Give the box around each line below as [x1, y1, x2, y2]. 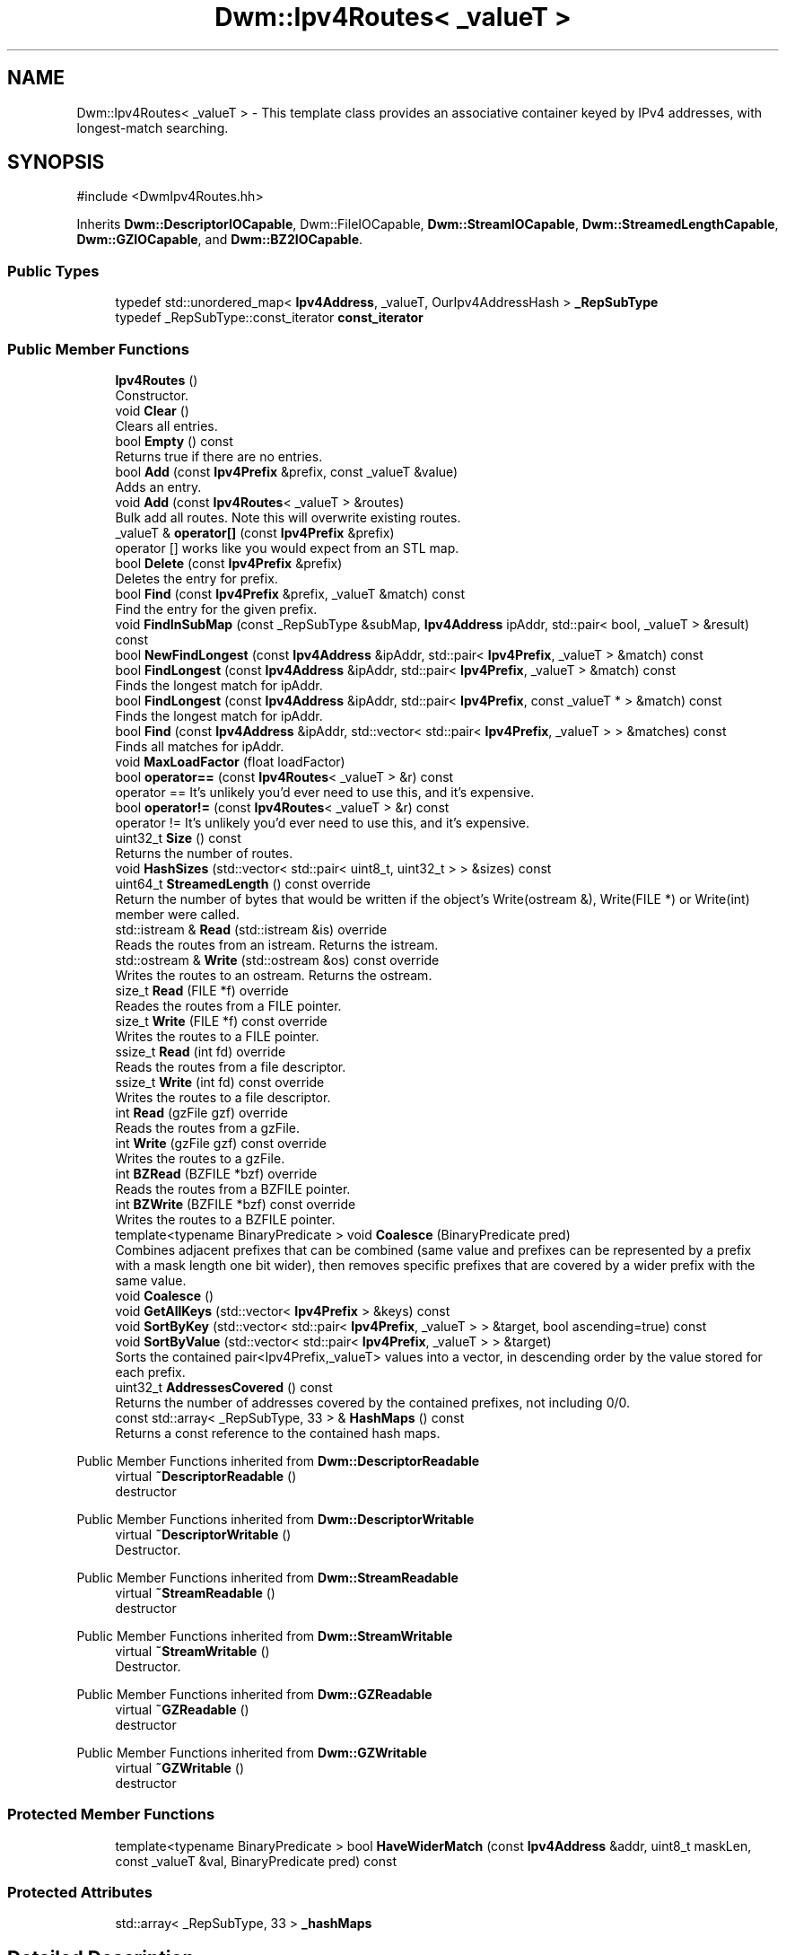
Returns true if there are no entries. [115, 448, 323, 464]
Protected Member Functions [7, 1805, 215, 1824]
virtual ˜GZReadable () [115, 1701, 249, 1717]
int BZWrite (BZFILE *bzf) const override [115, 1196, 356, 1212]
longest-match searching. [76, 119, 229, 136]
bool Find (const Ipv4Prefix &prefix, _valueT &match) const [115, 585, 465, 601]
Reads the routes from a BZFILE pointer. [115, 1180, 351, 1197]
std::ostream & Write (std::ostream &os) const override [115, 951, 440, 968]
